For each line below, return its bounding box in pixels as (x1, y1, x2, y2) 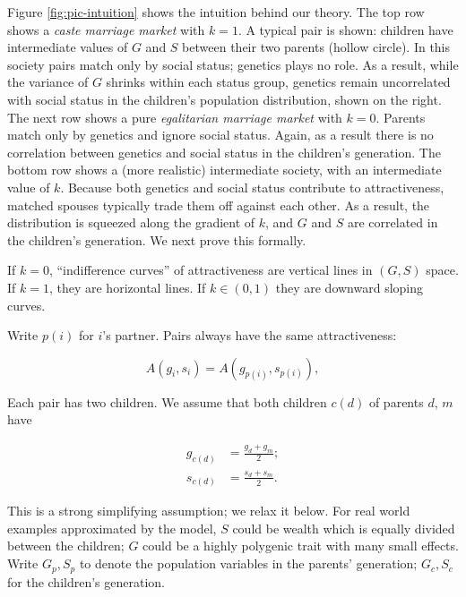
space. (426, 260, 459, 279)
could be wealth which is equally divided (232, 518, 455, 537)
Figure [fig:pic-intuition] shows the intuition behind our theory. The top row (7, 3, 425, 21)
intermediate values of (7, 38, 128, 56)
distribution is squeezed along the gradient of (7, 213, 255, 232)
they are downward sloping (275, 277, 424, 296)
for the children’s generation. (7, 572, 165, 591)
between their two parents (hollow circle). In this (182, 38, 451, 56)
